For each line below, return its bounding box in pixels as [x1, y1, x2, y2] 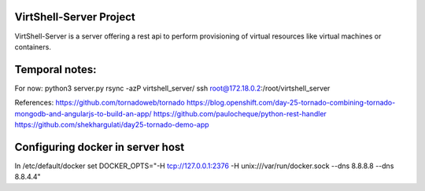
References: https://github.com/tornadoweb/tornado [14, 98, 185, 108]
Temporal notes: [14, 63, 98, 76]
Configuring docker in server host [14, 140, 185, 153]
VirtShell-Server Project [14, 10, 135, 24]
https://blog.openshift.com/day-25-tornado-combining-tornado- [186, 98, 396, 108]
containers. [14, 42, 51, 51]
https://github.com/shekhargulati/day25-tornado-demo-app [14, 119, 209, 129]
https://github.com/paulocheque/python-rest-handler [153, 108, 327, 118]
